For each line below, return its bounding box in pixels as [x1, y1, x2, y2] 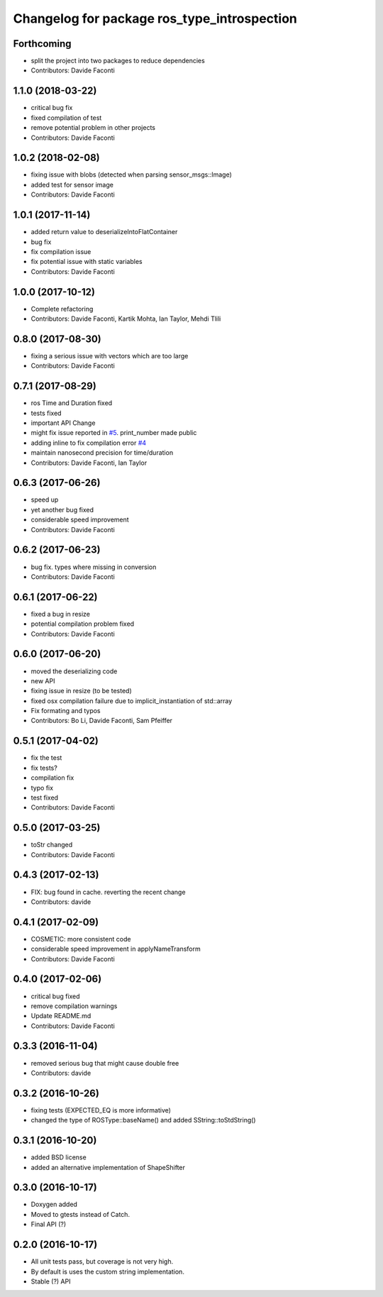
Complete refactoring [30, 304, 94, 313]
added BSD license [30, 1153, 87, 1161]
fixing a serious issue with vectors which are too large [30, 351, 189, 360]
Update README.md [30, 1012, 91, 1020]
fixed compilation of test [30, 114, 102, 122]
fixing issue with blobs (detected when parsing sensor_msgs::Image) [30, 170, 232, 179]
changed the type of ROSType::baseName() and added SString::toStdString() [30, 1116, 256, 1125]
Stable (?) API [30, 1277, 71, 1286]
